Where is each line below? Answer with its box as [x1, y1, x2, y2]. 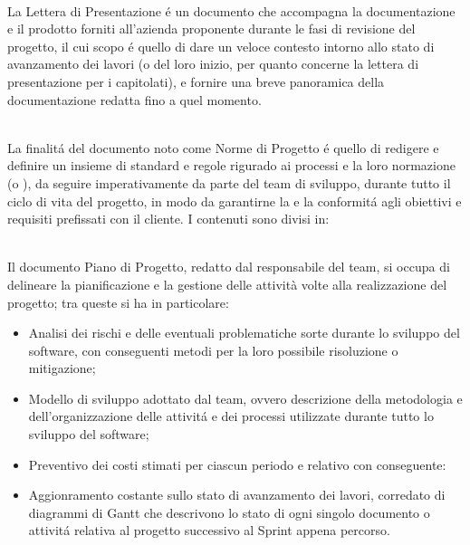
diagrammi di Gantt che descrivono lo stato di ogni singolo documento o [28, 502, 430, 521]
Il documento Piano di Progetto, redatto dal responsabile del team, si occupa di [7, 257, 450, 276]
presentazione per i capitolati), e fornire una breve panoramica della [7, 72, 385, 91]
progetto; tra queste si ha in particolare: [7, 292, 229, 311]
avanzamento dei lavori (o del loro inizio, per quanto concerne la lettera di [7, 54, 419, 73]
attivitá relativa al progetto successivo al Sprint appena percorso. [28, 521, 390, 540]
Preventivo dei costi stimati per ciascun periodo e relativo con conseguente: [28, 454, 446, 473]
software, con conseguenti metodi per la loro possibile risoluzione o [28, 340, 398, 359]
